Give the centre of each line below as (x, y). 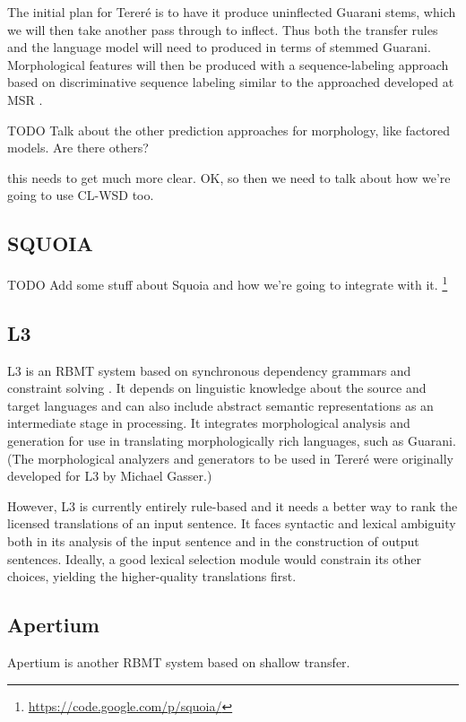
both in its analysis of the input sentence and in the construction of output (213, 540)
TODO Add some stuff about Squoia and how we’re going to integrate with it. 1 (228, 283)
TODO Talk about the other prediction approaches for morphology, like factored (229, 130)
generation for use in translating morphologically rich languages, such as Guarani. (232, 440)
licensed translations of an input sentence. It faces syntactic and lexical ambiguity (232, 523)
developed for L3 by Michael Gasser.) (110, 476)
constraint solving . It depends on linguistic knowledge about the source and (217, 388)
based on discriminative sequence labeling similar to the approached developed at (231, 82)
